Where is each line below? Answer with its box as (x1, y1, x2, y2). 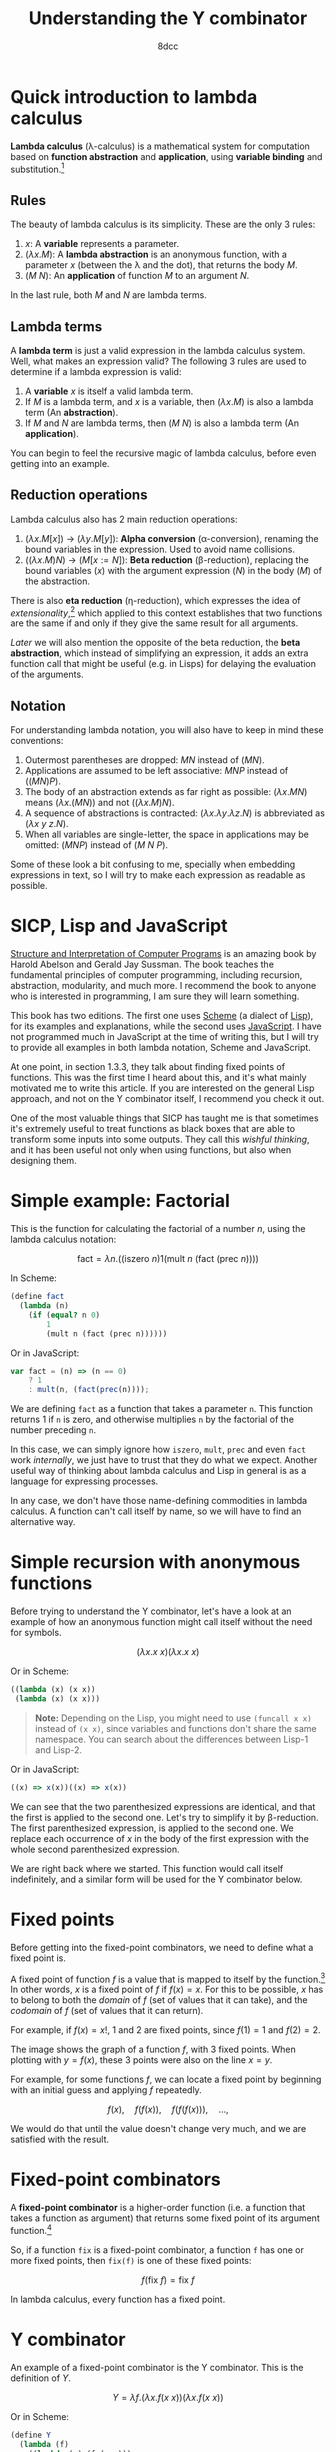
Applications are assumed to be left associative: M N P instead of (24, 765, 289, 777)
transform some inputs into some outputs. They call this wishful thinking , (10, 1133, 310, 1146)
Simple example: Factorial (10, 1190, 230, 1212)
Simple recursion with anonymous (10, 1551, 301, 1574)
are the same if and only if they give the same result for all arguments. (10, 617, 299, 629)
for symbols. (10, 1627, 62, 1639)
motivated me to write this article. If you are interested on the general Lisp (10, 1082, 315, 1094)
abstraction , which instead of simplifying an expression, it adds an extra (10, 647, 309, 659)
